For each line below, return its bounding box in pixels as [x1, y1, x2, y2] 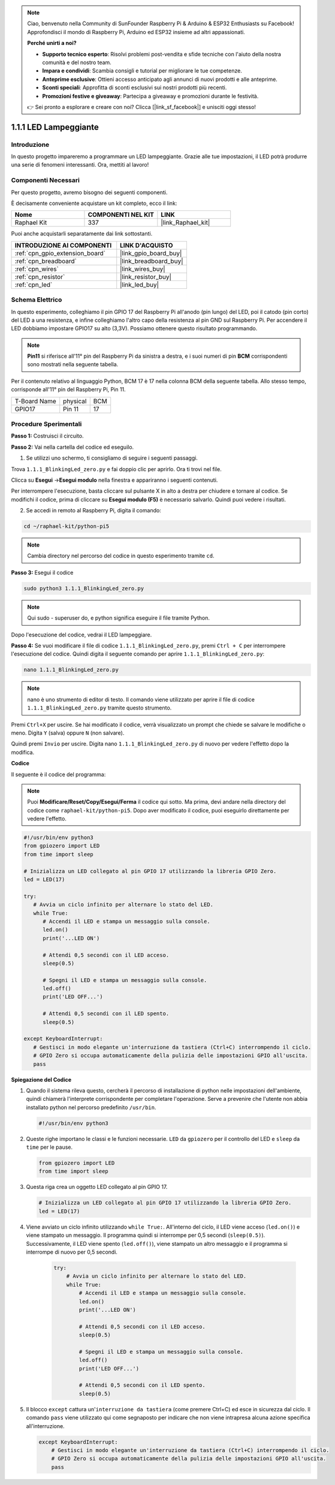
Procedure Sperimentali [11, 420, 82, 428]
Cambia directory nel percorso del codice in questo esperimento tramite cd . [27, 552, 215, 560]
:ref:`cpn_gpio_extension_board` [14, 249, 106, 257]
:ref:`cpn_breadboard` [14, 256, 77, 265]
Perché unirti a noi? [27, 40, 77, 47]
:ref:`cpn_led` [14, 280, 53, 289]
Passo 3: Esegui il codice [11, 569, 74, 576]
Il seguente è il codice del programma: [11, 771, 106, 778]
